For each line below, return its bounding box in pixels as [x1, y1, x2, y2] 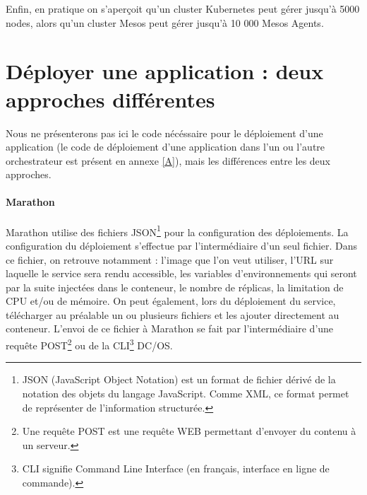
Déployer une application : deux [6, 57, 324, 86]
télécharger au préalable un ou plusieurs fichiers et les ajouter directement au [6, 307, 339, 322]
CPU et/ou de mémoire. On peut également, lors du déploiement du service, [6, 293, 336, 308]
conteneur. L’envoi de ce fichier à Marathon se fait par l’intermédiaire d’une [6, 321, 334, 336]
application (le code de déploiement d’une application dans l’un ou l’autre [6, 139, 325, 154]
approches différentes [6, 84, 215, 113]
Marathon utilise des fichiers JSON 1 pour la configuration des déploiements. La [6, 222, 349, 239]
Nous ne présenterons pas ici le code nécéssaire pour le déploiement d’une [6, 125, 323, 140]
